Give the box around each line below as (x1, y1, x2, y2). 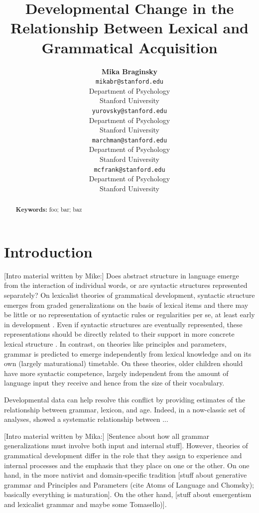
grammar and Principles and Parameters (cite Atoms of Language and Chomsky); (4, 479, 254, 490)
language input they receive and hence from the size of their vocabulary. (4, 378, 225, 388)
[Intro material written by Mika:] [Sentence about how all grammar (4, 430, 210, 441)
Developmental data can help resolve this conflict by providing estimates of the (4, 394, 245, 404)
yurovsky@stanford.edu (92, 107, 167, 115)
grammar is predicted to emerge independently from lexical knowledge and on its (4, 348, 252, 359)
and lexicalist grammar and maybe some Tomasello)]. (4, 499, 167, 509)
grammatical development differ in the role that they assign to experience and (4, 450, 242, 460)
